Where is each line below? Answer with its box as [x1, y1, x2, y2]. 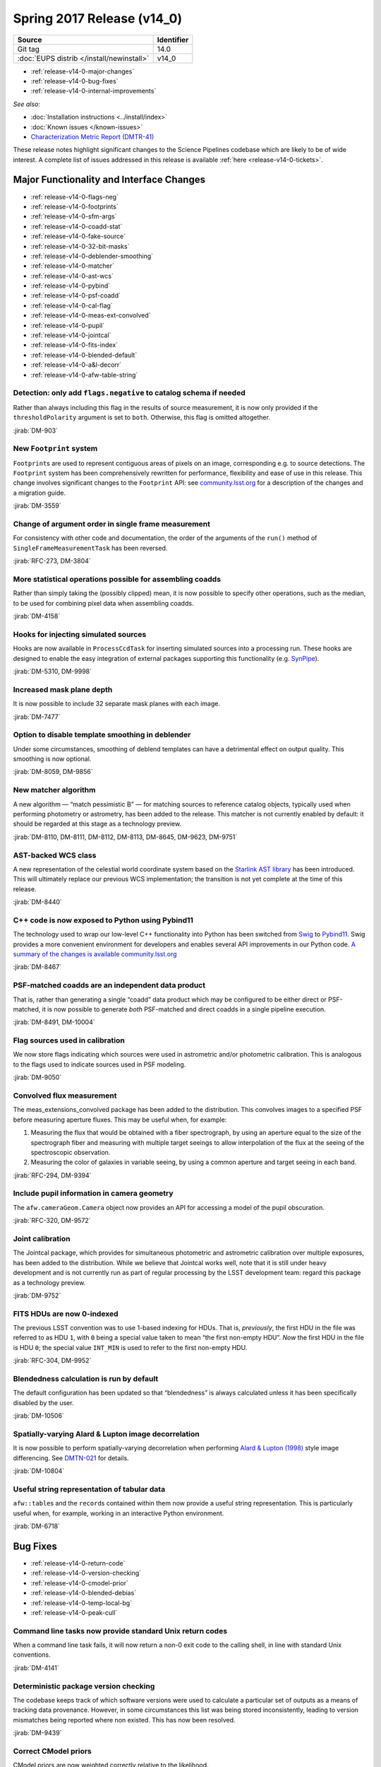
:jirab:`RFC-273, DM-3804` [13, 557, 91, 565]
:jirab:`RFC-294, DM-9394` [13, 1170, 92, 1180]
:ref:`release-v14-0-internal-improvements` [30, 87, 157, 95]
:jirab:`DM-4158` [13, 612, 61, 621]
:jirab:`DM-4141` [13, 1663, 59, 1672]
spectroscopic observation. [30, 1148, 111, 1156]
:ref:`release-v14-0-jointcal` [30, 331, 111, 339]
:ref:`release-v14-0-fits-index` [30, 341, 119, 349]
